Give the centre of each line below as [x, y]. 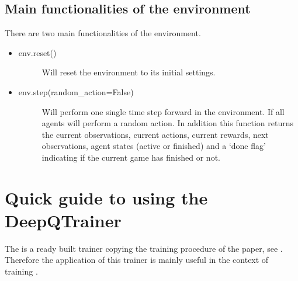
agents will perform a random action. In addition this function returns [168, 123]
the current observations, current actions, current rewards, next [155, 134]
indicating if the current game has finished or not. [131, 157]
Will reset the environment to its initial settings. [129, 72]
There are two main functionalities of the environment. [103, 33]
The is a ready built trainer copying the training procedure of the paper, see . [144, 248]
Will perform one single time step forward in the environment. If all [163, 111]
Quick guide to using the [106, 197]
